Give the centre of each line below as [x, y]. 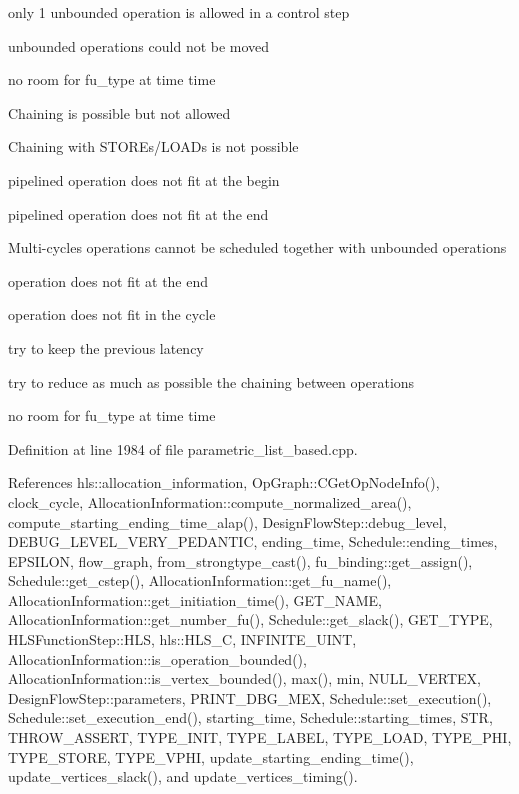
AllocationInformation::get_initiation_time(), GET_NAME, [195, 599]
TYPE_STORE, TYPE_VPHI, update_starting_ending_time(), [211, 756]
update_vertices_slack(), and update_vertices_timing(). [183, 776]
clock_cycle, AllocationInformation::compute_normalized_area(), [210, 501]
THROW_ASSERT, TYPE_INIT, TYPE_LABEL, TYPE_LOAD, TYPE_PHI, [260, 737]
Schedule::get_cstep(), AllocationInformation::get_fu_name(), [200, 580]
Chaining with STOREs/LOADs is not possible [153, 146]
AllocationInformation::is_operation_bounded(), [157, 658]
